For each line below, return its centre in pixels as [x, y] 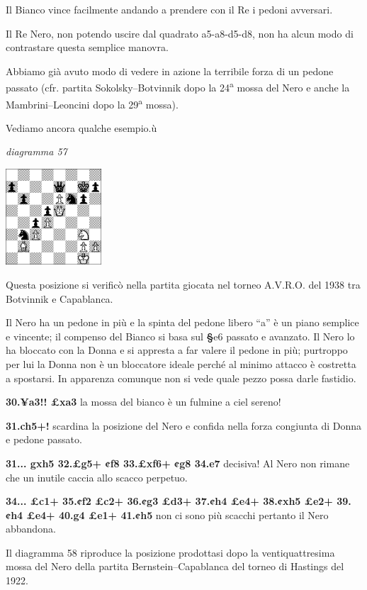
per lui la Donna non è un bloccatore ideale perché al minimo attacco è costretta [181, 363]
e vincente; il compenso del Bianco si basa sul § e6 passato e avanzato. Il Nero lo [180, 336]
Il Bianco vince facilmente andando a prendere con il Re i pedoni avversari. [169, 9]
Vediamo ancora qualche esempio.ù [81, 127]
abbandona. [31, 529]
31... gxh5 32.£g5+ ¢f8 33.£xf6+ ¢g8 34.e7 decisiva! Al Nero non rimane [178, 463]
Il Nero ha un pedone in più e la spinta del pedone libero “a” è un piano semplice [182, 322]
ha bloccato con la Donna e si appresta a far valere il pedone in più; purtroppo [177, 350]
